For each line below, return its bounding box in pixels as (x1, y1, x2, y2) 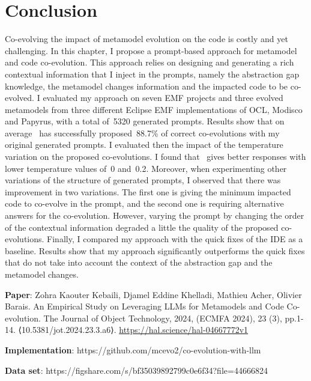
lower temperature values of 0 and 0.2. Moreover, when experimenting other (5, 162, 287, 174)
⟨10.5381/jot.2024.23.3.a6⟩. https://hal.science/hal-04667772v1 (18, 323, 249, 336)
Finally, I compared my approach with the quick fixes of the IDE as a (47, 233, 303, 245)
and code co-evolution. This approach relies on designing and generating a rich (5, 56, 294, 69)
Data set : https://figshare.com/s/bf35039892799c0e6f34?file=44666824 (5, 364, 268, 376)
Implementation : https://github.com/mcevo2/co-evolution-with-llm (5, 343, 261, 356)
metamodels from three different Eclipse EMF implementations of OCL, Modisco (5, 103, 303, 115)
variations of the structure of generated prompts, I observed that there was (5, 174, 281, 186)
